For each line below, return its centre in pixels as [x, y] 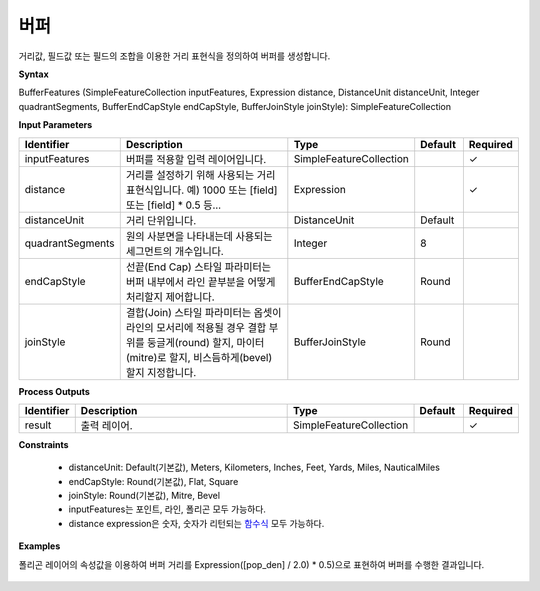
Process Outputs [54, 391]
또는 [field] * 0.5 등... [173, 205]
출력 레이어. [107, 425]
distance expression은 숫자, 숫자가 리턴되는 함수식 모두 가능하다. [196, 523]
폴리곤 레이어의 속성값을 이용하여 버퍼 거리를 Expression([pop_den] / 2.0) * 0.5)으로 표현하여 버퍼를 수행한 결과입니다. [251, 564]
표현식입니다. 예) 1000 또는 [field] [201, 190]
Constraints [43, 444]
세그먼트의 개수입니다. [174, 251]
